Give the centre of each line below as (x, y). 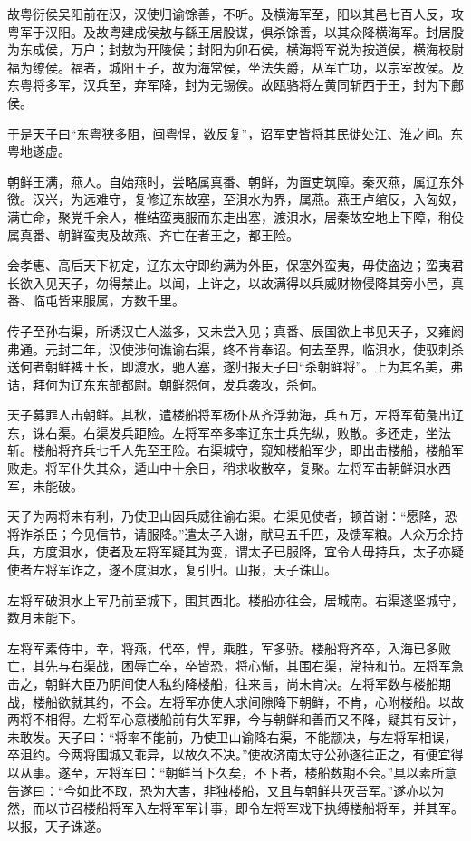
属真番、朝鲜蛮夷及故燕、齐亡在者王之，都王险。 (153, 234)
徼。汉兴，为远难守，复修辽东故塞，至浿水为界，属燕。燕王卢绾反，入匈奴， (235, 199)
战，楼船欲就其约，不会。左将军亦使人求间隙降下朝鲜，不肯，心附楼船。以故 (235, 701)
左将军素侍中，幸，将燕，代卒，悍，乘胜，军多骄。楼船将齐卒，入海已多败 (229, 648)
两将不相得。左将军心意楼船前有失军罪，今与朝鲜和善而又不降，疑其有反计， (235, 719)
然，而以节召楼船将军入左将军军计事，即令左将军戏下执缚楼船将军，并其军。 (235, 808)
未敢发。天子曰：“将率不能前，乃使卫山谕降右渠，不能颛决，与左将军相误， (232, 736)
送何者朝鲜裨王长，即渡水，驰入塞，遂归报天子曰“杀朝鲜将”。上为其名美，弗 (235, 367)
